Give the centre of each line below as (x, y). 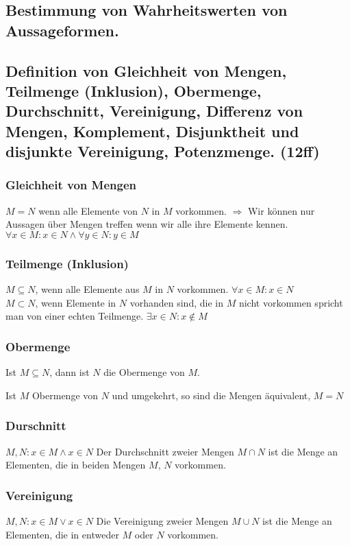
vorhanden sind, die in (176, 302)
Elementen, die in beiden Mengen (76, 465)
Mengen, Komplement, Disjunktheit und (152, 131)
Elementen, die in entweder (62, 534)
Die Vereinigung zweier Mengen (162, 520)
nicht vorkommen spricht (291, 302)
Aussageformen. (62, 30)
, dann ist (70, 372)
